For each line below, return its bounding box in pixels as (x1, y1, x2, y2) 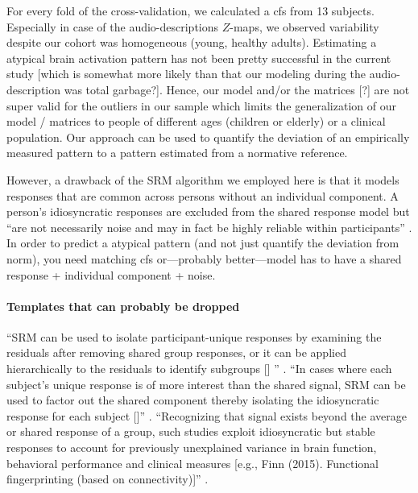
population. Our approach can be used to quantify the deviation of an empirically (6, 128, 410, 145)
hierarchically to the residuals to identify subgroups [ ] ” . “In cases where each (6, 360, 392, 377)
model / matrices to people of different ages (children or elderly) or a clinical (6, 113, 386, 130)
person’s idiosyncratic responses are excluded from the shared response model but (6, 203, 410, 220)
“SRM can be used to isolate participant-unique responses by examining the (6, 328, 382, 345)
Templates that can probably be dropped (6, 297, 240, 314)
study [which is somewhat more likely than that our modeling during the (6, 65, 366, 82)
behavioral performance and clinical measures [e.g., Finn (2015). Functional (6, 454, 379, 471)
